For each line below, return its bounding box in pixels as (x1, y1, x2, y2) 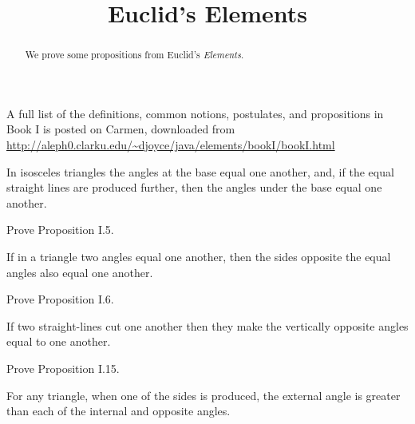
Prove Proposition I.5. (6, 221, 114, 238)
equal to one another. (6, 333, 111, 350)
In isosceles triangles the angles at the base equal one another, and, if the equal (6, 163, 394, 180)
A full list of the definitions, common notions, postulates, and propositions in (6, 105, 384, 121)
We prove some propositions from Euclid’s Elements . (25, 48, 244, 61)
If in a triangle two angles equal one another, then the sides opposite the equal (6, 248, 391, 264)
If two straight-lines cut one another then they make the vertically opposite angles (6, 317, 409, 334)
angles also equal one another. (6, 264, 153, 280)
